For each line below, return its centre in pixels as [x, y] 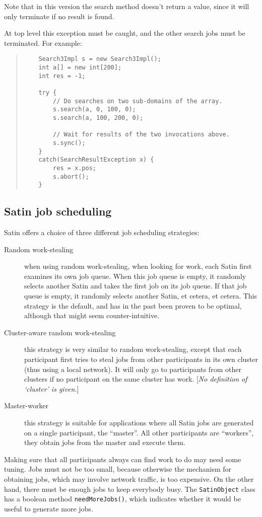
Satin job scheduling [58, 211]
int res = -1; [62, 76]
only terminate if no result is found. [59, 16]
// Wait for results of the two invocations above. [141, 135]
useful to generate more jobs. [49, 508]
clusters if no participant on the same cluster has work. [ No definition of [136, 379]
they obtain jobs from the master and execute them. [105, 442]
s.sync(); [69, 143]
